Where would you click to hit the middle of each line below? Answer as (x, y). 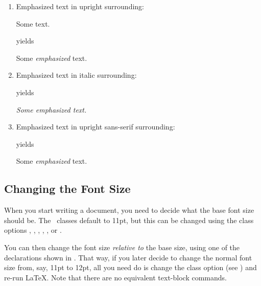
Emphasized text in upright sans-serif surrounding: (96, 127)
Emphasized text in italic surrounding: (76, 75)
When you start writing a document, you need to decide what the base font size (129, 210)
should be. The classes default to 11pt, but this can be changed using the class (129, 220)
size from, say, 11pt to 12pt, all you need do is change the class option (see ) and (130, 267)
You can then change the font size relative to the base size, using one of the (122, 247)
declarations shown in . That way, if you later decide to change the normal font (128, 257)
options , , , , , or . (33, 230)
